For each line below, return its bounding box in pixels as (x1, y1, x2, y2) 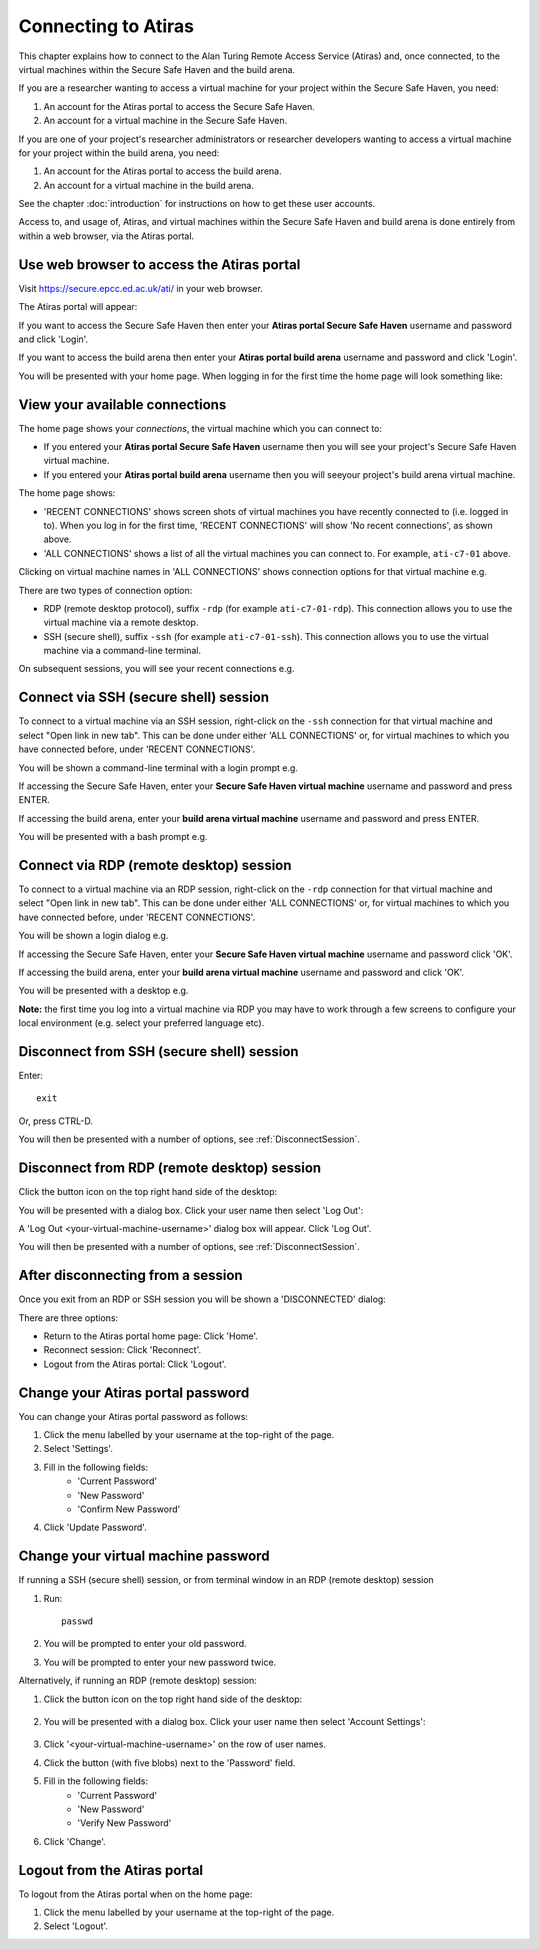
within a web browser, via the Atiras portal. (18, 230, 195, 242)
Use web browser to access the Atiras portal (18, 256, 301, 273)
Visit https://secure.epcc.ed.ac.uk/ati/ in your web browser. (18, 282, 264, 294)
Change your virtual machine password (18, 1548, 270, 1565)
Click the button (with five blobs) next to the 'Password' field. (43, 1756, 296, 1769)
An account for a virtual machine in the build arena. (43, 179, 255, 191)
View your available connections (18, 396, 227, 413)
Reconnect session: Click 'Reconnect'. (43, 1344, 202, 1356)
